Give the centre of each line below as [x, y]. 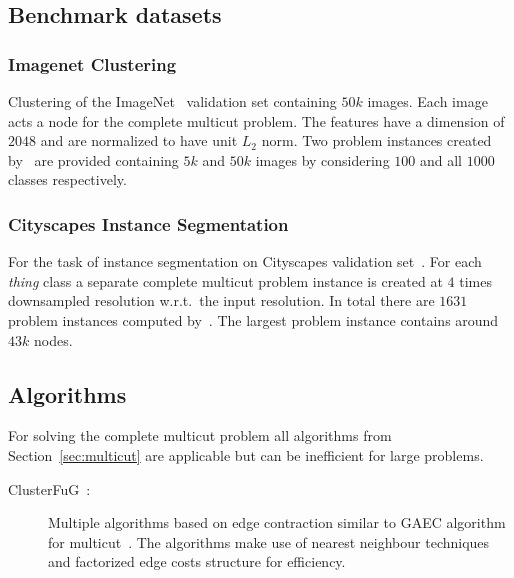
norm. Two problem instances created [376, 140]
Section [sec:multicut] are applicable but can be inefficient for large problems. [246, 454]
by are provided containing [93, 159]
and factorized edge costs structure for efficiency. [197, 561]
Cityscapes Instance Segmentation [148, 223]
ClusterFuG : [49, 488]
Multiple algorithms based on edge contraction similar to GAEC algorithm [277, 522]
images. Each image [427, 101]
